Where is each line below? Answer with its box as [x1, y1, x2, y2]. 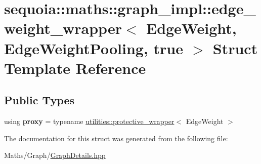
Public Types [4, 92, 75, 108]
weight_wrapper [4, 18, 122, 38]
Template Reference [4, 57, 146, 78]
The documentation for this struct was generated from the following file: [4, 133, 228, 143]
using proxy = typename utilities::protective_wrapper [4, 116, 175, 127]
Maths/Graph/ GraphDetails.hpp [4, 150, 106, 160]
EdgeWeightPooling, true [4, 37, 183, 58]
